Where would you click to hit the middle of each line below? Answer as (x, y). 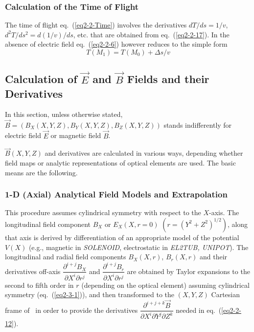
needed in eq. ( (199, 310)
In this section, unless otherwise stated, (64, 114)
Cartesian (226, 294)
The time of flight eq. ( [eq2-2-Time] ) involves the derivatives (96, 25)
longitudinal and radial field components (66, 257)
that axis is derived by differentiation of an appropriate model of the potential (122, 237)
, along (238, 224)
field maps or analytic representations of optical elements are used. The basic (120, 162)
